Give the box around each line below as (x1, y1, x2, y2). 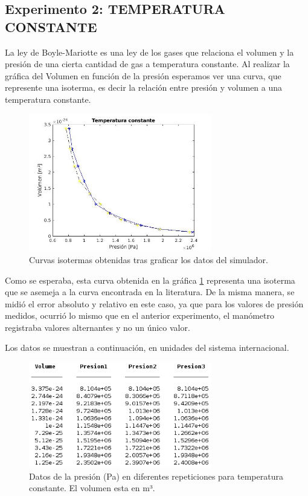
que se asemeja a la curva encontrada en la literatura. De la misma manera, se (5, 286, 295, 298)
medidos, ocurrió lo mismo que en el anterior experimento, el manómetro (5, 309, 275, 322)
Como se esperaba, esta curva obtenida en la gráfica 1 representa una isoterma (5, 273, 295, 286)
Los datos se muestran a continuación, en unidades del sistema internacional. (5, 341, 289, 354)
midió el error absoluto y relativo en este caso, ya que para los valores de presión (5, 297, 304, 310)
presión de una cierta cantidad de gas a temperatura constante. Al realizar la (5, 57, 290, 70)
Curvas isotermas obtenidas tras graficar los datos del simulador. (29, 253, 268, 266)
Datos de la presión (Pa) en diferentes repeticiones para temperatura (29, 469, 283, 482)
